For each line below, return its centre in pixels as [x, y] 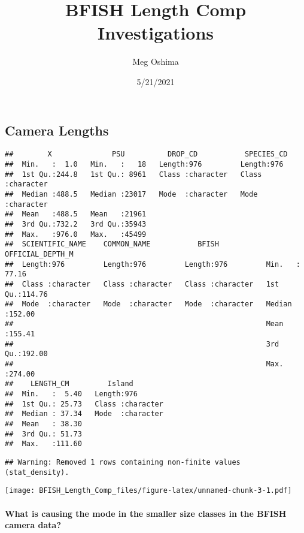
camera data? [33, 525]
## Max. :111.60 [43, 444]
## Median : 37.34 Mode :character [84, 414]
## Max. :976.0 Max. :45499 [76, 234]
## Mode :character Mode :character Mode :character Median [148, 304]
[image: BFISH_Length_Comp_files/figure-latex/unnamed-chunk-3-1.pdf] [148, 491]
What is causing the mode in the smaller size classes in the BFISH [146, 513]
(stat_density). [37, 472]
